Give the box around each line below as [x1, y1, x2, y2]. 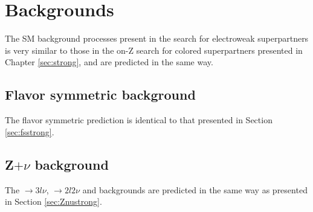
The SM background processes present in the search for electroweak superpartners [5, 32, 309, 45]
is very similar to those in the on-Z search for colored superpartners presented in [5, 43, 303, 56]
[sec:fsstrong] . [5, 125, 54, 138]
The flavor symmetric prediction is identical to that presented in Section [5, 114, 273, 126]
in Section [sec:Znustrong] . [5, 195, 102, 208]
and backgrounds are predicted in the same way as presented [82, 183, 308, 196]
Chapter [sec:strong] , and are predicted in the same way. [5, 56, 213, 68]
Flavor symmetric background [5, 85, 196, 104]
